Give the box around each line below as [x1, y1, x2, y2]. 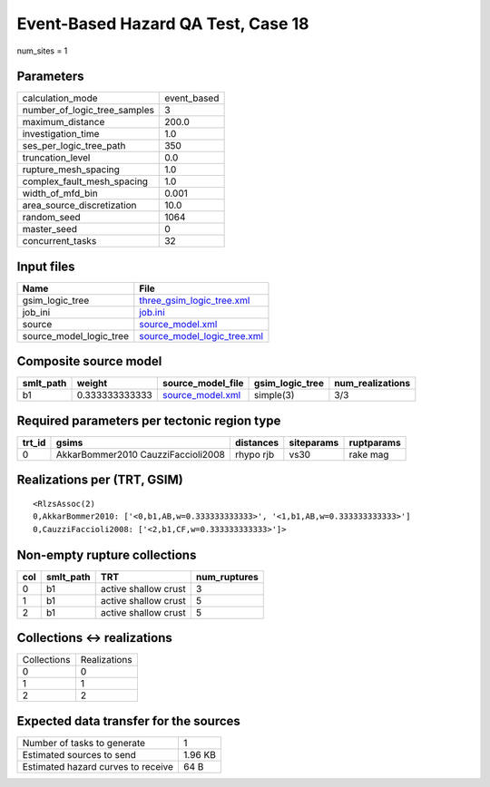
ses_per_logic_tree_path [22, 140, 126, 152]
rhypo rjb [234, 449, 275, 461]
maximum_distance [22, 116, 105, 129]
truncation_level [22, 151, 91, 164]
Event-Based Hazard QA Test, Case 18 [16, 14, 309, 34]
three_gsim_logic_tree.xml [139, 294, 250, 306]
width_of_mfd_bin [22, 187, 99, 199]
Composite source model [16, 354, 162, 369]
